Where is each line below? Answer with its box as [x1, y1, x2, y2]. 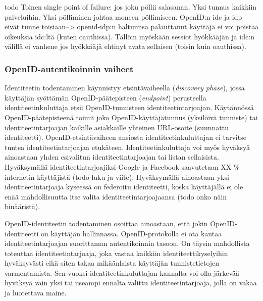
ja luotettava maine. [5, 287, 67, 298]
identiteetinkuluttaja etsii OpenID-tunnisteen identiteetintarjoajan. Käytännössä [5, 102, 254, 113]
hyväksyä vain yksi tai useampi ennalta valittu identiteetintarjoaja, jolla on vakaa [5, 277, 257, 288]
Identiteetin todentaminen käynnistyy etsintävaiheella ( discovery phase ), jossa [5, 82, 245, 93]
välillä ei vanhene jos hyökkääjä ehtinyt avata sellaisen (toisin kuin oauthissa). [5, 41, 246, 52]
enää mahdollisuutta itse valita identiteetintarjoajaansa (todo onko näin [5, 191, 227, 202]
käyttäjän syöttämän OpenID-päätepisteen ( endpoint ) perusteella [5, 92, 206, 103]
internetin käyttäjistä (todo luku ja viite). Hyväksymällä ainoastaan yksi [5, 171, 229, 182]
